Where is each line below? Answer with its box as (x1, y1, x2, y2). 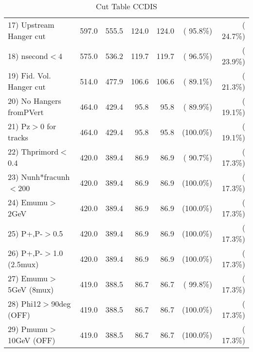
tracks (8, 132, 28, 143)
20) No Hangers (8, 95, 61, 106)
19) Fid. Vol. (8, 70, 51, 81)
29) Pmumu (8, 323, 48, 334)
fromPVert (8, 106, 44, 117)
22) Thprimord (8, 146, 59, 157)
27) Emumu (8, 273, 48, 284)
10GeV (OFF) (8, 334, 55, 346)
